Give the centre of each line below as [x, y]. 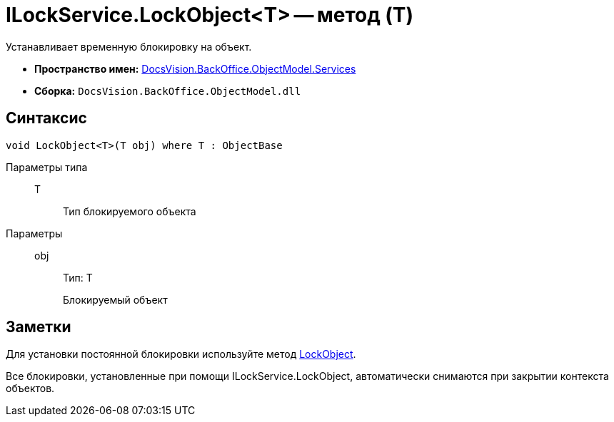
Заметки [39, 327]
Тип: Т [78, 277]
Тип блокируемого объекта [130, 211]
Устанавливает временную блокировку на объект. [129, 46]
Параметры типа [47, 167]
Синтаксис [46, 118]
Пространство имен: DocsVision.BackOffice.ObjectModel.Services [195, 68]
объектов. [30, 388]
